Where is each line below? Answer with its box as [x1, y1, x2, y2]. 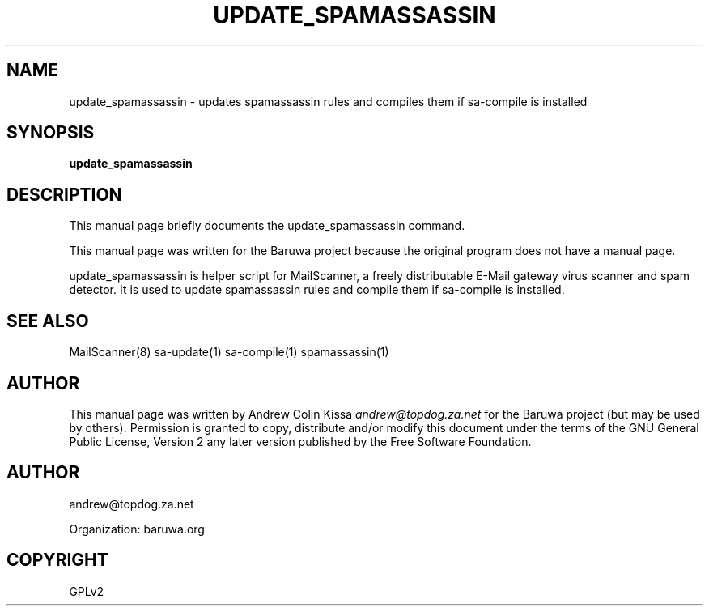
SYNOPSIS [6, 122, 95, 143]
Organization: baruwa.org [69, 521, 205, 536]
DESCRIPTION [6, 184, 122, 205]
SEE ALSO [6, 310, 89, 331]
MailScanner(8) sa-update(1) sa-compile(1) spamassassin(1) [69, 345, 389, 359]
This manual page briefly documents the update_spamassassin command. [69, 219, 465, 233]
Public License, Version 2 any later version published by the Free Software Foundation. [69, 434, 532, 448]
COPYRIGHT [6, 550, 108, 571]
